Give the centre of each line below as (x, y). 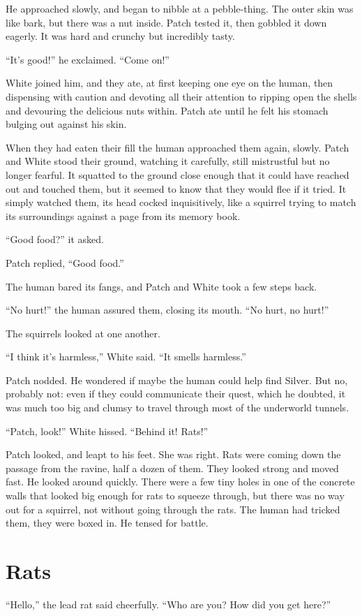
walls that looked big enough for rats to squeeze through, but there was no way (175, 496)
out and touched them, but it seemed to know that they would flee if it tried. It (176, 188)
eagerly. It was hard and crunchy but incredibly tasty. (120, 36)
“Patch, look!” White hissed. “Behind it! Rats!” (107, 431)
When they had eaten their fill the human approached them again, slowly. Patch (178, 147)
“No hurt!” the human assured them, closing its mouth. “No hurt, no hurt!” (167, 310)
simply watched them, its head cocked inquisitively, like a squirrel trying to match (181, 202)
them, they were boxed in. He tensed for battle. (107, 523)
